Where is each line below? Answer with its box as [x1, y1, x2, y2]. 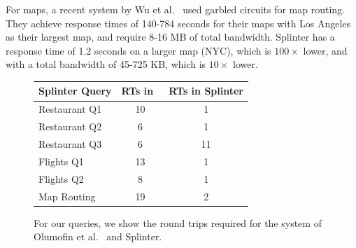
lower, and [303, 43, 348, 57]
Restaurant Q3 [38, 137, 102, 151]
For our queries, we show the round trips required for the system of [34, 215, 322, 230]
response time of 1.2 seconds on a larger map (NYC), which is [6, 43, 271, 57]
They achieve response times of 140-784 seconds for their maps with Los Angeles [6, 15, 351, 30]
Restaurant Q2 [38, 119, 102, 134]
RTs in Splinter [169, 83, 243, 98]
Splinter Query [38, 83, 112, 98]
